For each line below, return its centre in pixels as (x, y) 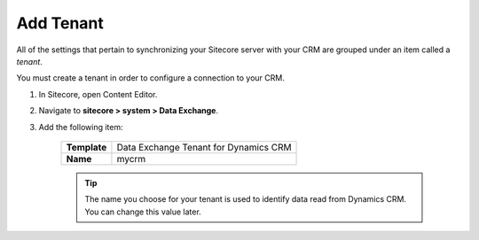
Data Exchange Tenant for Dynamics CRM (204, 147)
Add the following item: (81, 127)
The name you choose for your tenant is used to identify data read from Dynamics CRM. (246, 199)
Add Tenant (60, 23)
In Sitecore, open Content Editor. (98, 94)
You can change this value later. (143, 212)
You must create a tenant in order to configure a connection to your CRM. (151, 78)
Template (86, 147)
